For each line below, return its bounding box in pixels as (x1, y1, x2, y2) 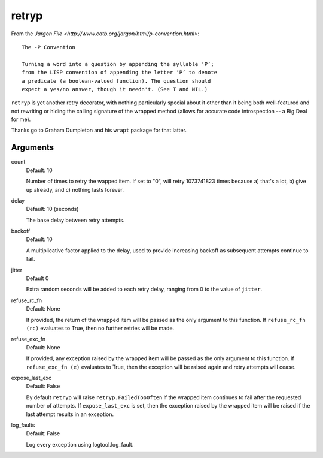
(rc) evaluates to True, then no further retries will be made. (26, 324, 175, 332)
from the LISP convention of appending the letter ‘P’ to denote (22, 69, 218, 76)
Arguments (11, 143, 54, 153)
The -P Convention (22, 44, 76, 50)
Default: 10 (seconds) (26, 206, 79, 213)
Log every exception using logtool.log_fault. (26, 441, 134, 448)
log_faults (11, 421, 35, 429)
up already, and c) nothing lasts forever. (26, 186, 124, 193)
